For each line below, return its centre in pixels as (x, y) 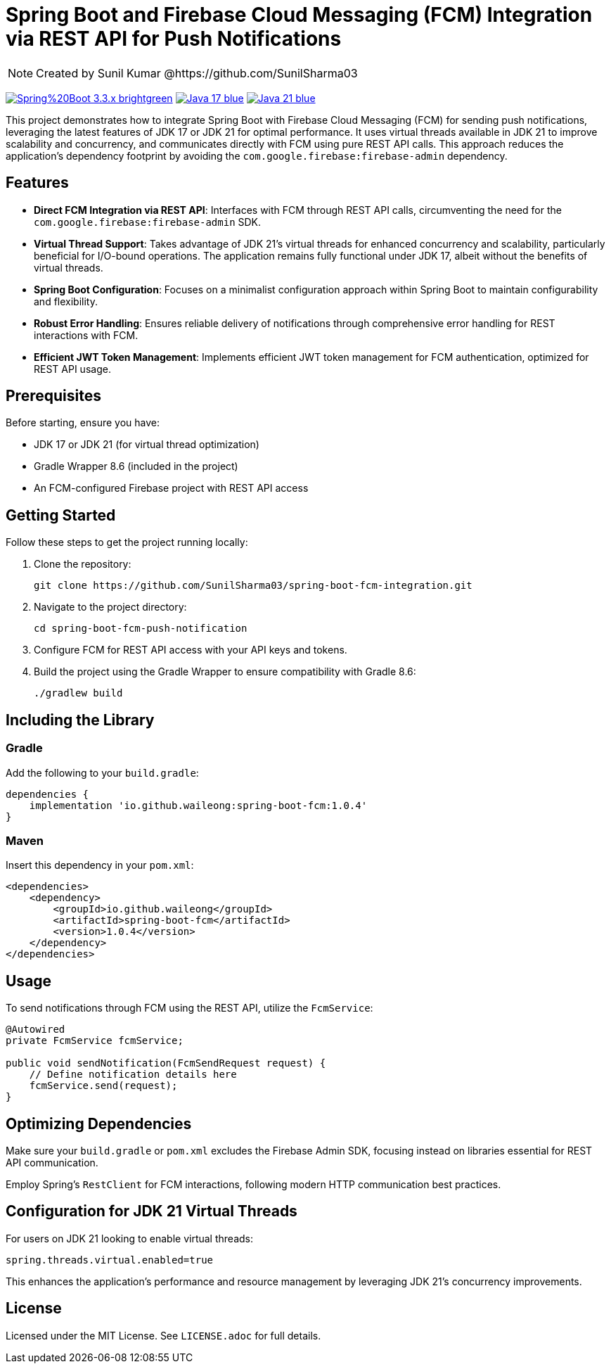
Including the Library (80, 720)
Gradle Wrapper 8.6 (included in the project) (136, 466)
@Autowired (36, 1030)
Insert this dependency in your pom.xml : (100, 865)
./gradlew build (78, 693)
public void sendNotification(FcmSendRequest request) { (166, 1063)
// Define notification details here (133, 1075)
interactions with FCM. (86, 335)
